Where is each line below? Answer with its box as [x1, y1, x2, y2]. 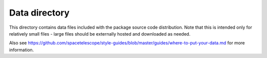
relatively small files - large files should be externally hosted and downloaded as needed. [9, 31, 190, 37]
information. [9, 47, 34, 53]
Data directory [9, 7, 70, 18]
